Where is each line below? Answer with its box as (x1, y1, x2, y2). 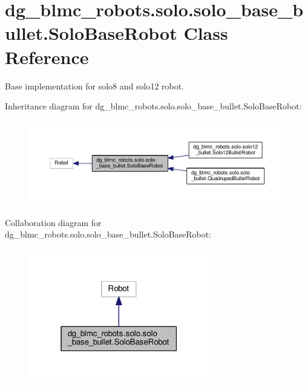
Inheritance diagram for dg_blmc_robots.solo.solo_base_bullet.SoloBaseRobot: (5, 100, 302, 112)
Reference (5, 44, 89, 69)
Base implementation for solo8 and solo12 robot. (5, 79, 185, 92)
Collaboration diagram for (5, 216, 102, 228)
